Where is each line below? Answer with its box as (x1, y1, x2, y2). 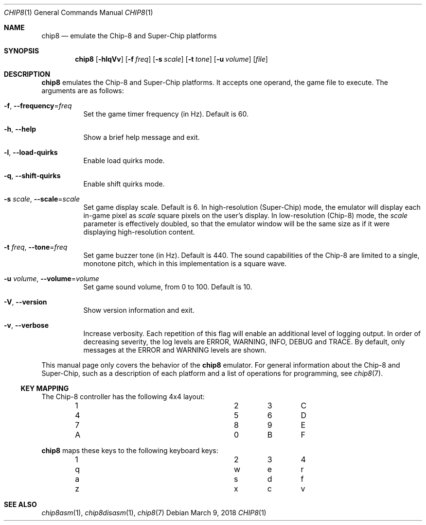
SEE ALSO (4, 500, 37, 508)
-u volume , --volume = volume (4, 274, 99, 283)
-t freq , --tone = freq (4, 243, 68, 251)
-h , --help (4, 125, 36, 133)
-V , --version (4, 298, 47, 306)
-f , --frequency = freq (4, 102, 72, 110)
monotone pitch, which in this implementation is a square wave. (83, 259, 287, 268)
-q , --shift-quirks (4, 171, 61, 180)
